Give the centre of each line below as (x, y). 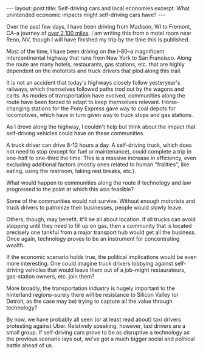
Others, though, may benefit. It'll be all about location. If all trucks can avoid (101, 219)
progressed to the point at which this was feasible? (70, 189)
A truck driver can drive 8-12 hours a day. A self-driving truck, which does (99, 145)
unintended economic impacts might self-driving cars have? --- (86, 15)
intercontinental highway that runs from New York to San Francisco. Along (99, 58)
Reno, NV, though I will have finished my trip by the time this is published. (98, 40)
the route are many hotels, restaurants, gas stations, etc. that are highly (96, 64)
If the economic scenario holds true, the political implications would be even (102, 257)
